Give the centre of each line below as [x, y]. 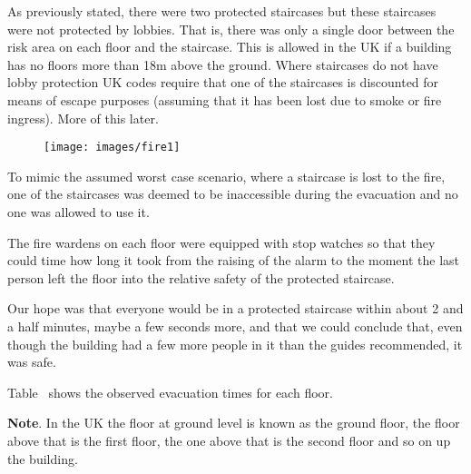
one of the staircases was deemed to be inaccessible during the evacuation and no [233, 194]
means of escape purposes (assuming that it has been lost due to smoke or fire [225, 99]
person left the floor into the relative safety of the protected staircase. [201, 277]
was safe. [32, 362]
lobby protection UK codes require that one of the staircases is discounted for [223, 82]
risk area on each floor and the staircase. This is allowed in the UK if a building [230, 47]
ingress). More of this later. [83, 118]
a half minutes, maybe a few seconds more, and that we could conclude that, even [235, 326]
